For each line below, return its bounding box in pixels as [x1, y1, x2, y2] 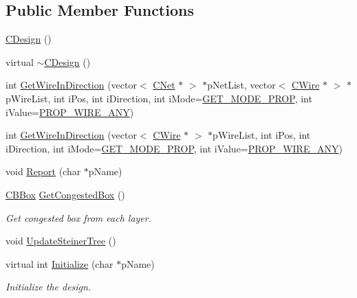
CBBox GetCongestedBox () [6, 187, 125, 201]
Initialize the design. [6, 279, 91, 294]
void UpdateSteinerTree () [6, 233, 116, 248]
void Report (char [6, 164, 81, 179]
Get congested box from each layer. [6, 210, 152, 225]
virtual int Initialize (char [6, 256, 113, 271]
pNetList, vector [207, 78, 276, 92]
